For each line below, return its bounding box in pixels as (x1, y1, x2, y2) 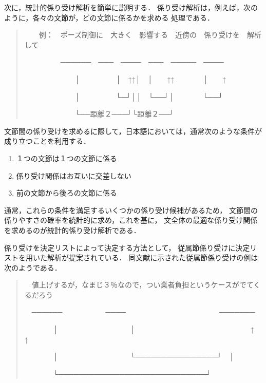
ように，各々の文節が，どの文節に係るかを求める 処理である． (4, 12, 214, 23)
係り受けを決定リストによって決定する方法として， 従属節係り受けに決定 (4, 242, 250, 253)
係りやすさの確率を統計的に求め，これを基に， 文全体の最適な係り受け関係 (4, 215, 258, 225)
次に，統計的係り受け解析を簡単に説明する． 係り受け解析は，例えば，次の (4, 2, 258, 12)
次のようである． (4, 262, 62, 273)
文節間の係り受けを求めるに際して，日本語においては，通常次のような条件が (4, 125, 262, 136)
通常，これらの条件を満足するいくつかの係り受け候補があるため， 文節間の (4, 204, 258, 215)
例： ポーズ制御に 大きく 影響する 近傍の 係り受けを (39, 29, 240, 40)
